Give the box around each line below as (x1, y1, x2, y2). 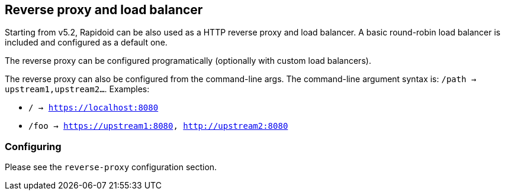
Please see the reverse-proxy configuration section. (5, 162, 217, 173)
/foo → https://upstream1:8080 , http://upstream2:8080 (28, 121, 288, 131)
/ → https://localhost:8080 (28, 103, 159, 113)
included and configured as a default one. (5, 37, 168, 48)
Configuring (5, 140, 62, 152)
